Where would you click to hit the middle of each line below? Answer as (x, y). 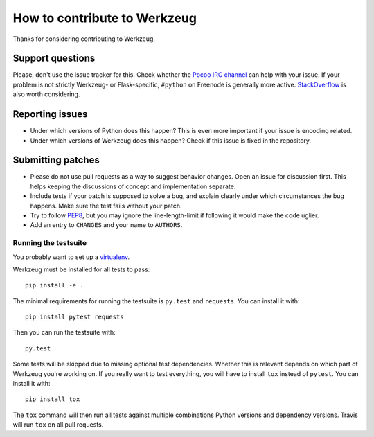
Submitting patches (56, 160)
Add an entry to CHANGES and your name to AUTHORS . (106, 225)
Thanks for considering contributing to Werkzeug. (84, 39)
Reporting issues (50, 114)
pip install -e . (54, 285)
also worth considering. (46, 94)
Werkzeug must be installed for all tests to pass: (81, 269)
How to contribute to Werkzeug (105, 18)
